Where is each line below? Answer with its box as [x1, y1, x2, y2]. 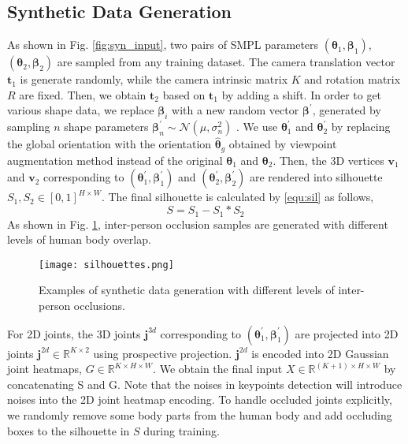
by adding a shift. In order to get [221, 86, 382, 103]
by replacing [331, 118, 391, 135]
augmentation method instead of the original [7, 151, 223, 168]
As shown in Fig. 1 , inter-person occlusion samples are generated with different [7, 215, 388, 232]
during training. [143, 422, 220, 438]
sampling [7, 118, 50, 135]
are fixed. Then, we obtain [19, 86, 147, 103]
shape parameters [64, 118, 149, 135]
